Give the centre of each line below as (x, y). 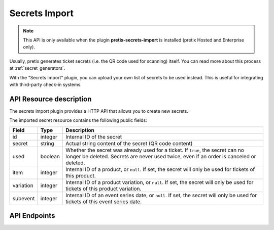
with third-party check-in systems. (46, 84)
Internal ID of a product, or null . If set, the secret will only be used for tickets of (160, 169)
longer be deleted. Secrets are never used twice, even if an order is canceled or (161, 156)
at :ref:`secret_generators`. (37, 68)
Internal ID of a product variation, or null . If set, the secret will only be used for (159, 182)
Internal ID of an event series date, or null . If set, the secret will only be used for (161, 195)
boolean (50, 156)
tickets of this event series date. (104, 201)
